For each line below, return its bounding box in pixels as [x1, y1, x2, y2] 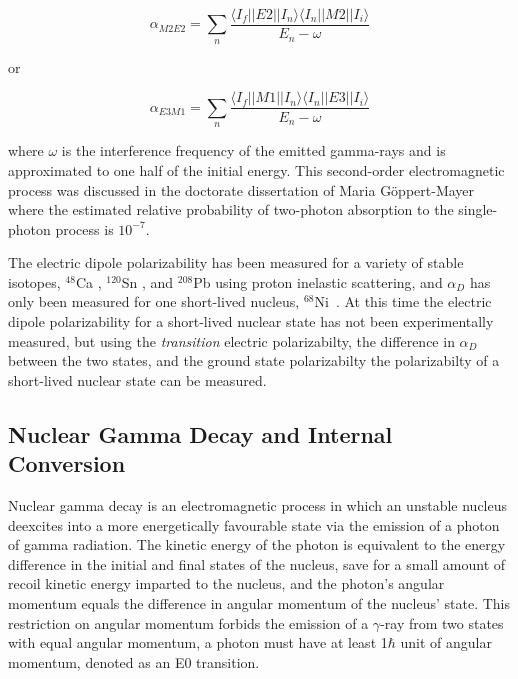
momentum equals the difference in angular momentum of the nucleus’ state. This [8, 593, 511, 613]
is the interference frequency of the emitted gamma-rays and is [61, 140, 446, 161]
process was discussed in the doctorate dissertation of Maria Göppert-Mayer [8, 179, 475, 200]
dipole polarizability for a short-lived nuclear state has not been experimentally [8, 311, 494, 332]
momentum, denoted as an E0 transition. [8, 651, 260, 672]
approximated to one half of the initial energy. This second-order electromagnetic [8, 159, 505, 180]
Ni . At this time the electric [314, 291, 492, 312]
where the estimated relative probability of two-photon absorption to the [8, 199, 454, 220]
